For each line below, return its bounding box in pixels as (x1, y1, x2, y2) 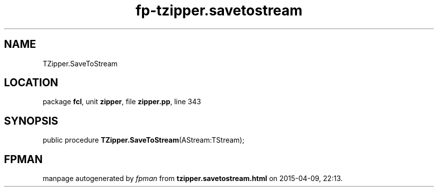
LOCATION (4, 76, 58, 89)
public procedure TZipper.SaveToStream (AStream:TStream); (42, 136, 244, 145)
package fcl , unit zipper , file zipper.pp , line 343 (42, 97, 201, 106)
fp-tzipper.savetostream (135, 2, 302, 19)
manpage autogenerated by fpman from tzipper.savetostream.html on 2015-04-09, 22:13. (42, 174, 343, 183)
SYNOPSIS (4, 114, 58, 127)
